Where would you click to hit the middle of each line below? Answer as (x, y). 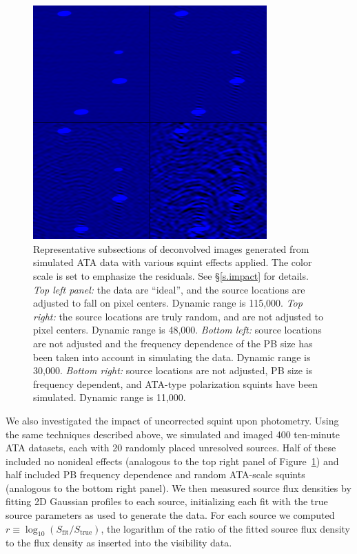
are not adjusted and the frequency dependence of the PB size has (173, 343)
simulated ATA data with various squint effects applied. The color (173, 262)
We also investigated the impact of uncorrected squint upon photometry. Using (172, 420)
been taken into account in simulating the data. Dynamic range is (172, 357)
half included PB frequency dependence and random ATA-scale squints (155, 474)
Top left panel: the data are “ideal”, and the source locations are (169, 289)
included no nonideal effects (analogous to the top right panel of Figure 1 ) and (172, 461)
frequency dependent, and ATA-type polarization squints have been (175, 383)
